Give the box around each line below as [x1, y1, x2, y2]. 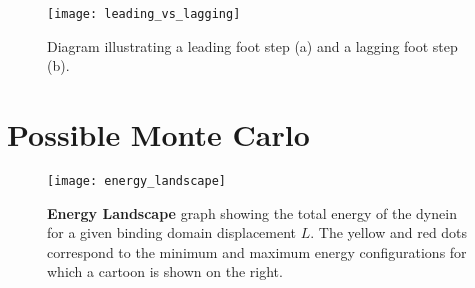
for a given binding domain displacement [47, 222, 297, 243]
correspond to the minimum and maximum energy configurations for [47, 241, 467, 262]
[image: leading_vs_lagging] [47, 7, 241, 21]
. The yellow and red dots [310, 222, 468, 243]
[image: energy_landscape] [47, 173, 226, 188]
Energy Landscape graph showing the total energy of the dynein [47, 202, 457, 223]
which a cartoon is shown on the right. [47, 261, 283, 282]
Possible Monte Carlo [7, 114, 310, 155]
